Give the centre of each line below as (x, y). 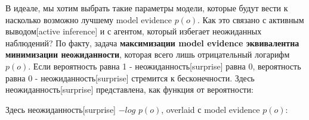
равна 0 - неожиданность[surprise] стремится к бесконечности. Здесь (130, 78)
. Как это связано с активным (251, 19)
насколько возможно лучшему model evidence (89, 19)
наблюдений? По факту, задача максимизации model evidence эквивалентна (152, 42)
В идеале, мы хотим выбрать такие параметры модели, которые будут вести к (147, 8)
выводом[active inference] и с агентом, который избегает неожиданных (134, 31)
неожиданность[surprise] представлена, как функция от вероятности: (129, 89)
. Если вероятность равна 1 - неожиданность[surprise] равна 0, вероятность (165, 66)
